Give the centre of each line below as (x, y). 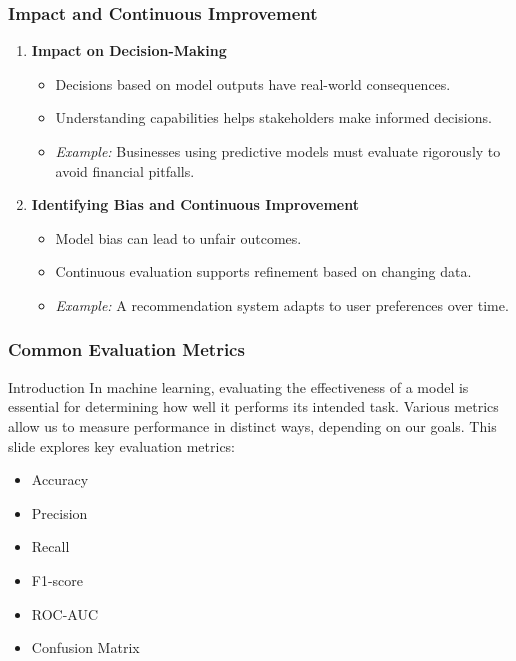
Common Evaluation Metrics (126, 349)
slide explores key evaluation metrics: (122, 445)
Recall (50, 546)
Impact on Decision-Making (129, 50)
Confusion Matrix (85, 647)
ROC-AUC (65, 613)
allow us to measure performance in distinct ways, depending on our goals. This (252, 425)
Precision (59, 512)
